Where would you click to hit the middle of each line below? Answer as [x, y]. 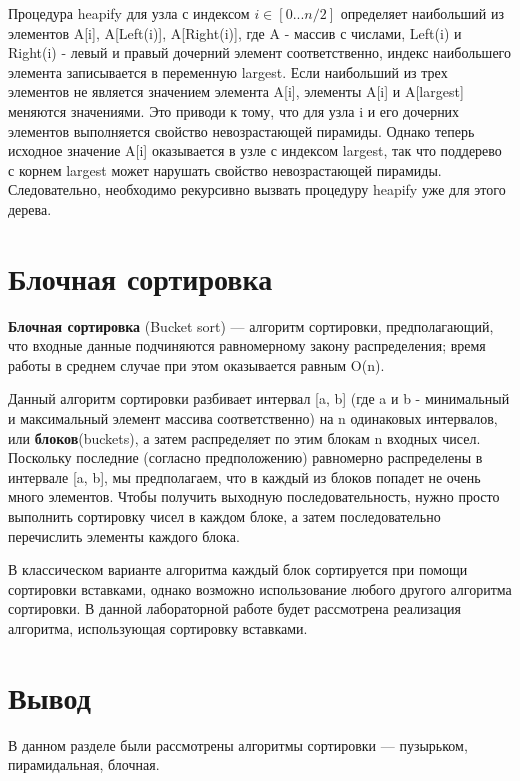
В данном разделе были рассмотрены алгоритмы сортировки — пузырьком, [238, 744]
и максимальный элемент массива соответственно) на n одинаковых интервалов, [253, 418]
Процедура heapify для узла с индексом [129, 13]
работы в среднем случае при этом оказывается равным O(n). [196, 364]
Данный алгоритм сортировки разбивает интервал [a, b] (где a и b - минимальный [259, 398]
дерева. [30, 208]
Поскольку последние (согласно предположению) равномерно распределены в [245, 457]
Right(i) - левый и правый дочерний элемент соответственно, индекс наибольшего [259, 52]
